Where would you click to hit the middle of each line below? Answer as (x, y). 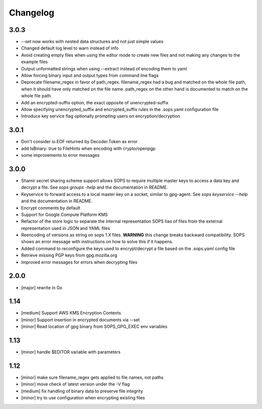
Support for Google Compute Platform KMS (65, 214)
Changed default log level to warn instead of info (70, 48)
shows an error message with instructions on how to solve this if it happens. (97, 242)
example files (34, 62)
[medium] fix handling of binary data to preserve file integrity (82, 391)
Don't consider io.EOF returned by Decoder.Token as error (79, 142)
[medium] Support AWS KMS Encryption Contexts (71, 313)
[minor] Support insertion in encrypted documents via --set (81, 320)
